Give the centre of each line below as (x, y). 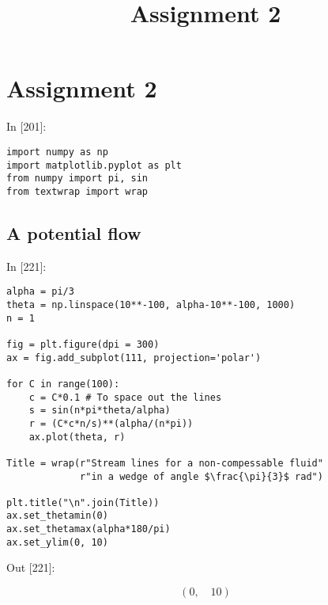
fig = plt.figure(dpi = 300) (83, 344)
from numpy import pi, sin (77, 179)
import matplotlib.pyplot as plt (94, 165)
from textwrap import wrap (77, 191)
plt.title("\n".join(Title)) (83, 502)
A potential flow (74, 232)
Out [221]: (31, 567)
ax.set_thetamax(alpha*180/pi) (89, 529)
